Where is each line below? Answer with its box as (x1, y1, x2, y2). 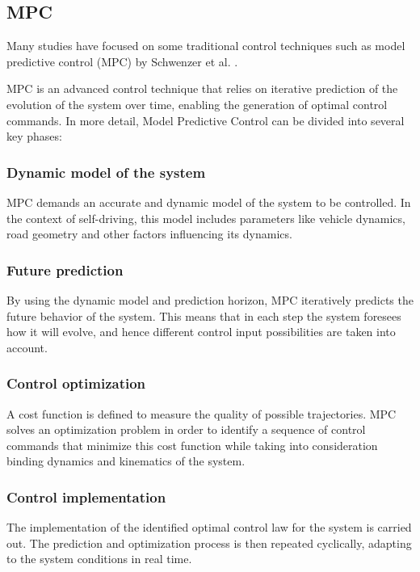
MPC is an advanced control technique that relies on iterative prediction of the (6, 80, 398, 97)
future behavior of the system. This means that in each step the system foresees (6, 307, 401, 324)
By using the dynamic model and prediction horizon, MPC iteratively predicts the (6, 291, 414, 308)
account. (6, 339, 48, 355)
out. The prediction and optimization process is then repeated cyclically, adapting (6, 534, 412, 551)
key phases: (6, 128, 62, 145)
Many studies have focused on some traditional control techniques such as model (6, 37, 405, 54)
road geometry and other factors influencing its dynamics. (6, 225, 292, 242)
